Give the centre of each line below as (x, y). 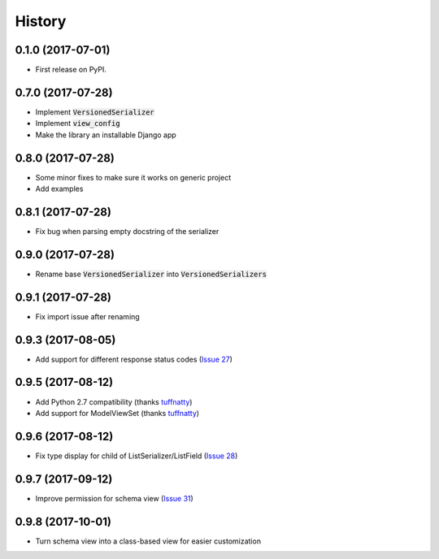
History (41, 21)
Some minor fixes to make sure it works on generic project (133, 177)
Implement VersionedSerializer (95, 112)
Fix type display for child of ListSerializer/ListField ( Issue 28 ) (137, 456)
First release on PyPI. (71, 70)
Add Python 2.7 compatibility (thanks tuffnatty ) (114, 401)
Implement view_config (78, 123)
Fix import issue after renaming (87, 316)
